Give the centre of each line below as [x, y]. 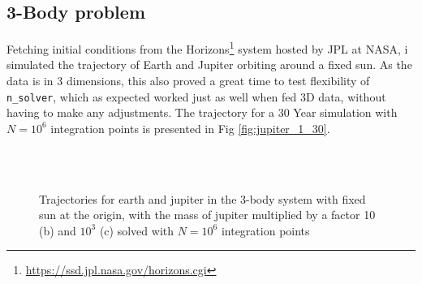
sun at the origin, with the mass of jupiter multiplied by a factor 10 [207, 215]
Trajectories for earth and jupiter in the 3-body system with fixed [202, 198]
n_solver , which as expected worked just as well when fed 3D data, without [196, 96]
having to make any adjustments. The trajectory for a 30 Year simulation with [202, 112]
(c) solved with [136, 230]
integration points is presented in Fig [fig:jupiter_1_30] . [190, 128]
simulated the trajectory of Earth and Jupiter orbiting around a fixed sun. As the [209, 65]
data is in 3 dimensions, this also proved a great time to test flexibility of [188, 81]
